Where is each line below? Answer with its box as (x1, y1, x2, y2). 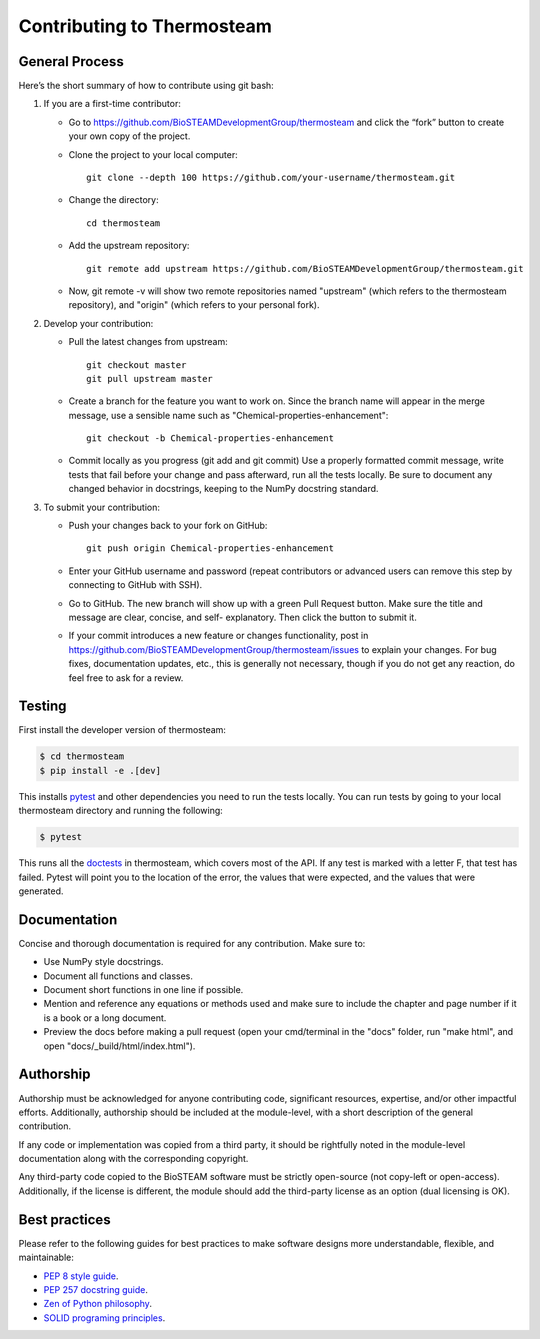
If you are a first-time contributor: (43, 98, 182, 110)
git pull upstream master (86, 373, 214, 384)
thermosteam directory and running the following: (18, 805, 224, 817)
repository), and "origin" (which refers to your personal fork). (68, 299, 320, 311)
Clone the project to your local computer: (68, 148, 239, 160)
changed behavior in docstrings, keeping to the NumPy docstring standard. (68, 483, 379, 495)
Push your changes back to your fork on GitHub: (68, 520, 268, 532)
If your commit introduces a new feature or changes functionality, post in (68, 630, 369, 642)
